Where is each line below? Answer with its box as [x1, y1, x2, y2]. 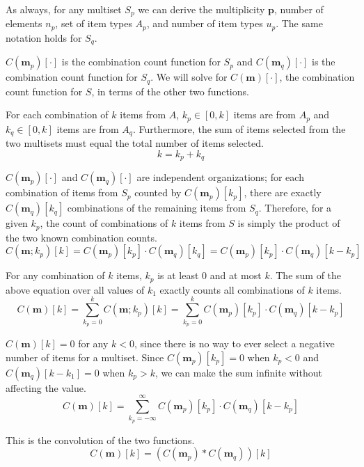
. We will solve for [150, 70, 228, 84]
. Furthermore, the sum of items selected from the [132, 121, 346, 136]
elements [6, 16, 42, 31]
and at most [209, 268, 262, 283]
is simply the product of [237, 216, 340, 230]
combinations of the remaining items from [67, 200, 246, 215]
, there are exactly [244, 185, 322, 200]
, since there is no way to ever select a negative [134, 335, 335, 350]
